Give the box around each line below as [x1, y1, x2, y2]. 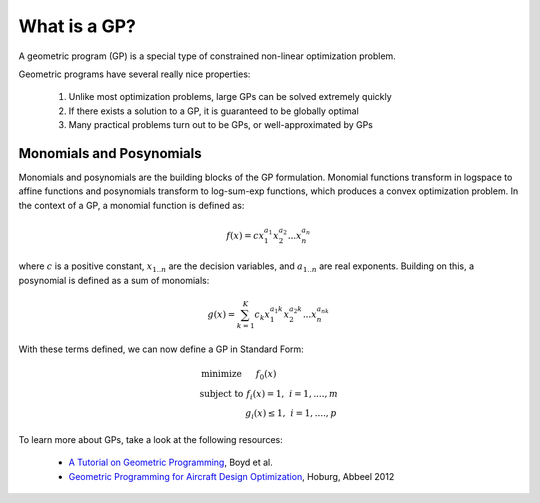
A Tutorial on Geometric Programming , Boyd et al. [68, 456, 274, 469]
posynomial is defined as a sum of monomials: [18, 274, 210, 286]
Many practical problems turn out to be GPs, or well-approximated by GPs [68, 119, 374, 131]
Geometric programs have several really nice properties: [18, 68, 251, 80]
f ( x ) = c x [226, 230, 265, 241]
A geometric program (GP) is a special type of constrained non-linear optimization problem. [18, 50, 397, 62]
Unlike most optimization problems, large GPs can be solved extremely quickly [68, 91, 392, 103]
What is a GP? [18, 15, 137, 37]
